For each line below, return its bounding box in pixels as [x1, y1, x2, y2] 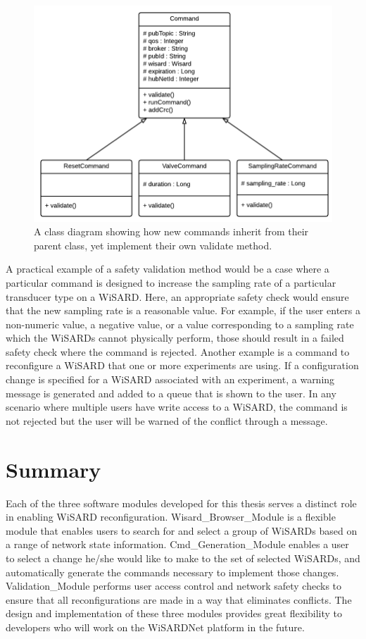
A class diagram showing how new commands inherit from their [34, 224, 309, 239]
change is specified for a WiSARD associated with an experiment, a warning [6, 372, 335, 387]
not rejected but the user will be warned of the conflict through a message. [6, 413, 328, 428]
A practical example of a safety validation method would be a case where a [6, 261, 329, 276]
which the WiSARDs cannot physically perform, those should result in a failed [6, 330, 344, 345]
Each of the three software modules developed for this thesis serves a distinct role [6, 495, 357, 510]
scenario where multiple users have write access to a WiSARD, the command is [6, 399, 348, 414]
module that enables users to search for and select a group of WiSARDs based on [6, 523, 358, 538]
